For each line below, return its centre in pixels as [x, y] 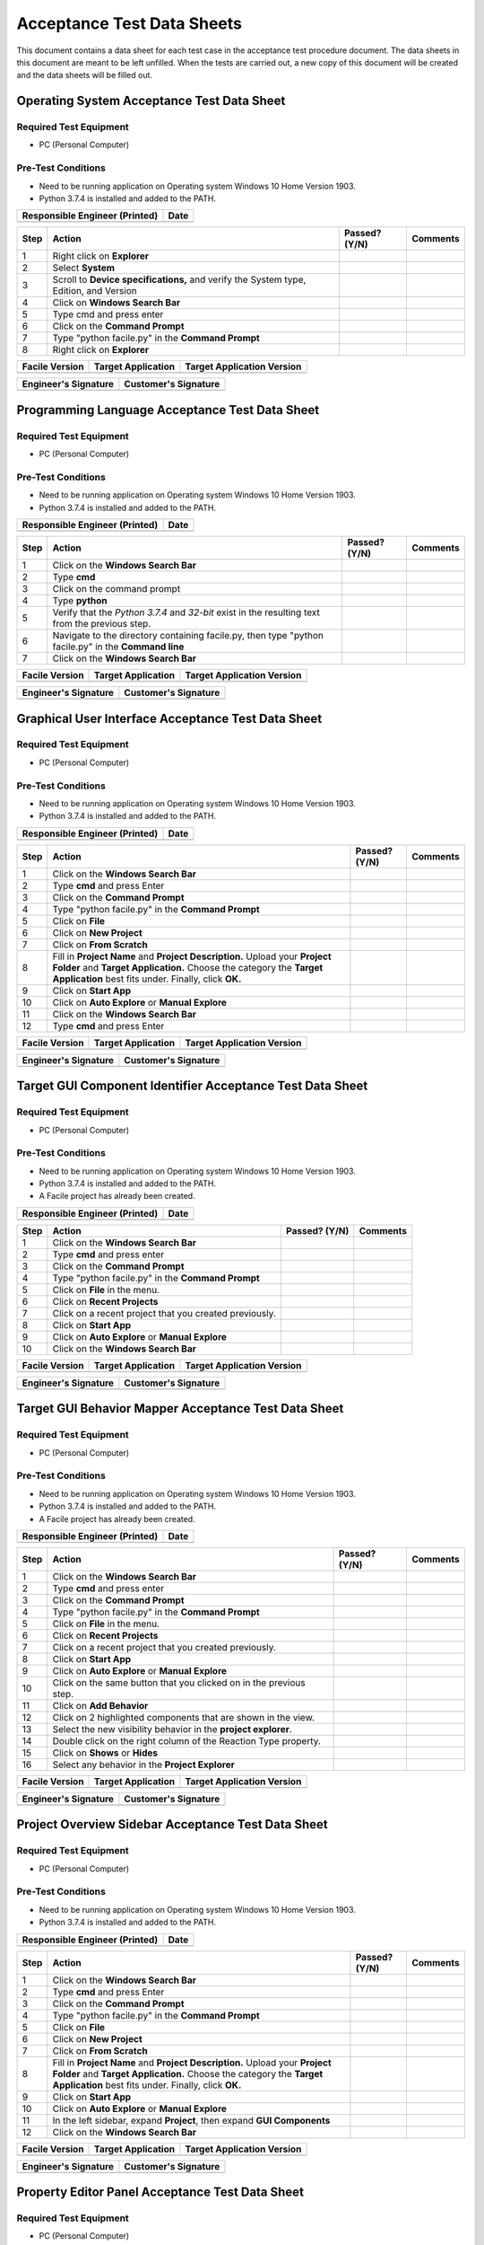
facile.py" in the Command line [118, 647]
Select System [84, 268]
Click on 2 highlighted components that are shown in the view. [184, 1717]
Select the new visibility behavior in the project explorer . [173, 1729]
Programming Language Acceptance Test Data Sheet [168, 410]
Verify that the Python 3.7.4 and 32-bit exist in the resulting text [186, 612]
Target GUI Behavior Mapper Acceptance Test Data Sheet [180, 1409]
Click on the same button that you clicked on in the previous [179, 1682]
